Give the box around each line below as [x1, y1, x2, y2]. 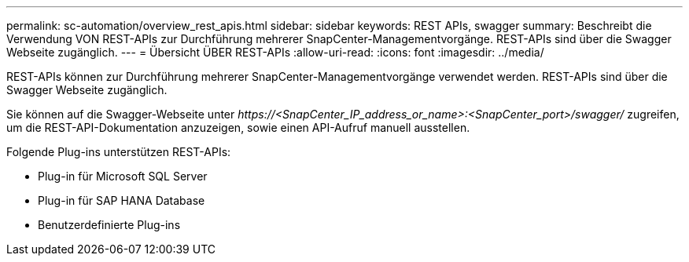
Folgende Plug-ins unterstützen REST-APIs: [6, 145, 231, 158]
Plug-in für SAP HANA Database [38, 194, 205, 207]
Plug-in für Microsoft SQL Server [38, 169, 208, 183]
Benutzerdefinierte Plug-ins [38, 218, 181, 231]
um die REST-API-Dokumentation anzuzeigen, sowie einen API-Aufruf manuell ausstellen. [6, 121, 470, 134]
